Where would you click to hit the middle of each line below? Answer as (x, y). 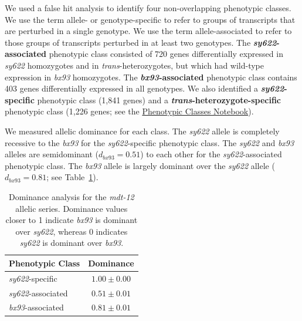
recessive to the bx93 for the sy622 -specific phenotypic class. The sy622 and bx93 (150, 142)
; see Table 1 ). (72, 177)
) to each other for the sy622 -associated (211, 154)
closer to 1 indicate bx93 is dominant (72, 220)
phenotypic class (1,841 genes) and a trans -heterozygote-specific (159, 99)
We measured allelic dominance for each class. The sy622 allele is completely (142, 131)
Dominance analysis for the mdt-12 (72, 196)
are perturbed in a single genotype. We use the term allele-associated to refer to (148, 31)
